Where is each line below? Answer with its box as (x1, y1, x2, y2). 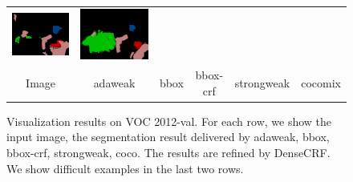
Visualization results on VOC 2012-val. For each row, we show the (6, 112, 332, 129)
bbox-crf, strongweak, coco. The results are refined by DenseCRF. (6, 144, 331, 161)
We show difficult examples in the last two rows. (6, 160, 244, 176)
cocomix (301, 74, 341, 91)
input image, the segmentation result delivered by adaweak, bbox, (6, 128, 330, 145)
